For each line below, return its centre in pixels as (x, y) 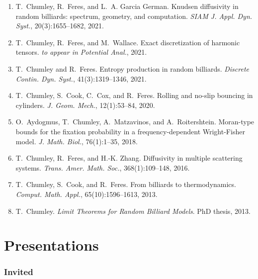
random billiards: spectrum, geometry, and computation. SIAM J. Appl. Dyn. (134, 16)
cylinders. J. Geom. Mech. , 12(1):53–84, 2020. (85, 105)
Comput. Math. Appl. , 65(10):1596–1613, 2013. (86, 194)
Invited (19, 272)
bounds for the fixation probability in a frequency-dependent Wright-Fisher (130, 131)
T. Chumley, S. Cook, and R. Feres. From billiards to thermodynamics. (126, 184)
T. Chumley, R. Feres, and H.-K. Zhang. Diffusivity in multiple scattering (129, 158)
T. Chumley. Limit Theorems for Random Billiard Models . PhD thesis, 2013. (133, 211)
